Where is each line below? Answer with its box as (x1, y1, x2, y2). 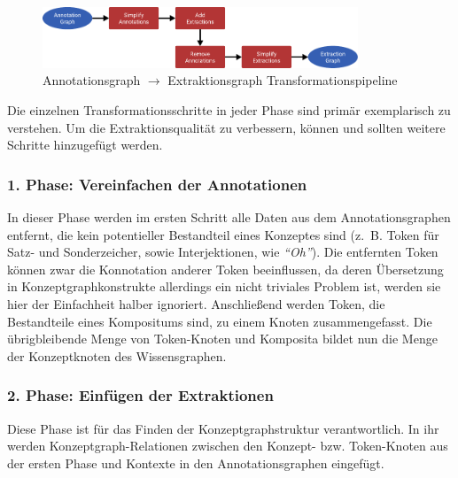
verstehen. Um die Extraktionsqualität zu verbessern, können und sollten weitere (7, 118, 446, 136)
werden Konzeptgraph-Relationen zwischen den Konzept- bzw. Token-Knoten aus (7, 436, 448, 455)
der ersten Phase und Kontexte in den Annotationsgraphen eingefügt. (7, 453, 384, 472)
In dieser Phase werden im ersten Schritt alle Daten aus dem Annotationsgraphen (7, 207, 451, 226)
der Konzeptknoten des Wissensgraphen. (7, 346, 227, 365)
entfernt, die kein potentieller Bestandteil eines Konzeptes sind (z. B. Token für (7, 225, 439, 243)
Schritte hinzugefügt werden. (7, 135, 163, 154)
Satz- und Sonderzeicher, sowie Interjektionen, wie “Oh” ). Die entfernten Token (7, 243, 439, 261)
